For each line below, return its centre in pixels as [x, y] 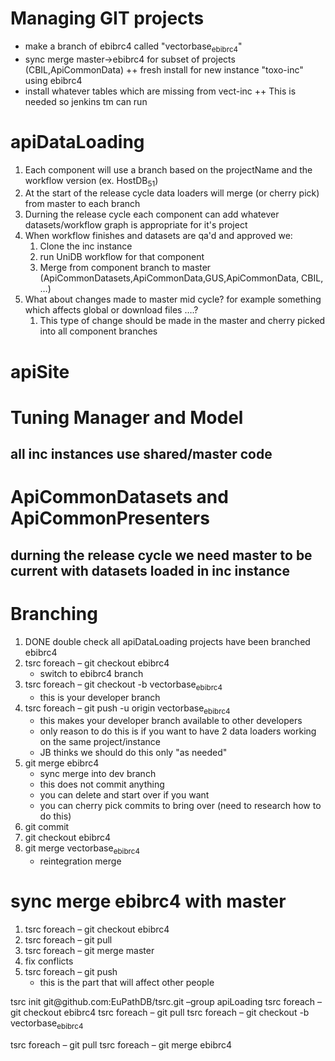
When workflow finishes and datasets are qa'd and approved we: [158, 236]
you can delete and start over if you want [124, 795]
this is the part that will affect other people [127, 983]
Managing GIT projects [107, 18]
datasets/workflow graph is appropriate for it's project [136, 225]
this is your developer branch [100, 697]
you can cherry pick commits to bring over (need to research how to [180, 806]
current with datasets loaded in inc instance [150, 570]
